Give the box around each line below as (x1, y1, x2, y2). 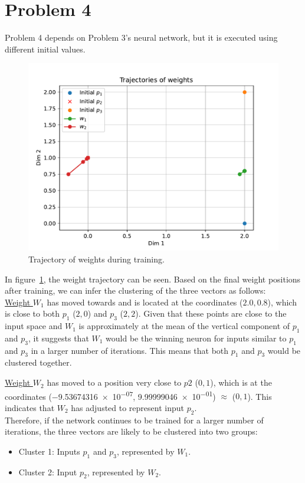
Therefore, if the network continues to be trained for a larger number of (5, 413, 264, 426)
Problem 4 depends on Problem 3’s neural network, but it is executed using (5, 31, 278, 44)
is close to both (5, 307, 60, 320)
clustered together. (5, 356, 72, 369)
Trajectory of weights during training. (28, 252, 165, 265)
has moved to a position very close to (47, 376, 182, 389)
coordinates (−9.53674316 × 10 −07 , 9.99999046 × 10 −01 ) (5, 388, 216, 402)
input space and (5, 320, 63, 332)
